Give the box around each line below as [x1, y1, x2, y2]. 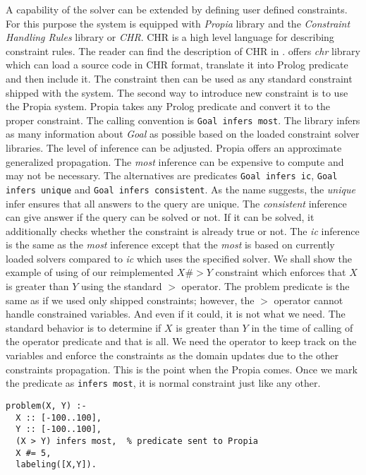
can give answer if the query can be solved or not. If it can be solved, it [6, 210, 315, 224]
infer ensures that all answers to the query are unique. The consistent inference [6, 196, 347, 210]
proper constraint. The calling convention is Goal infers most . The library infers [6, 112, 360, 127]
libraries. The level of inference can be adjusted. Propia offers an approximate [6, 140, 342, 155]
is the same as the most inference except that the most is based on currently [6, 237, 335, 252]
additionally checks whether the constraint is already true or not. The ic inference [6, 223, 360, 238]
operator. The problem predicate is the [181, 279, 350, 294]
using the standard [81, 279, 162, 294]
